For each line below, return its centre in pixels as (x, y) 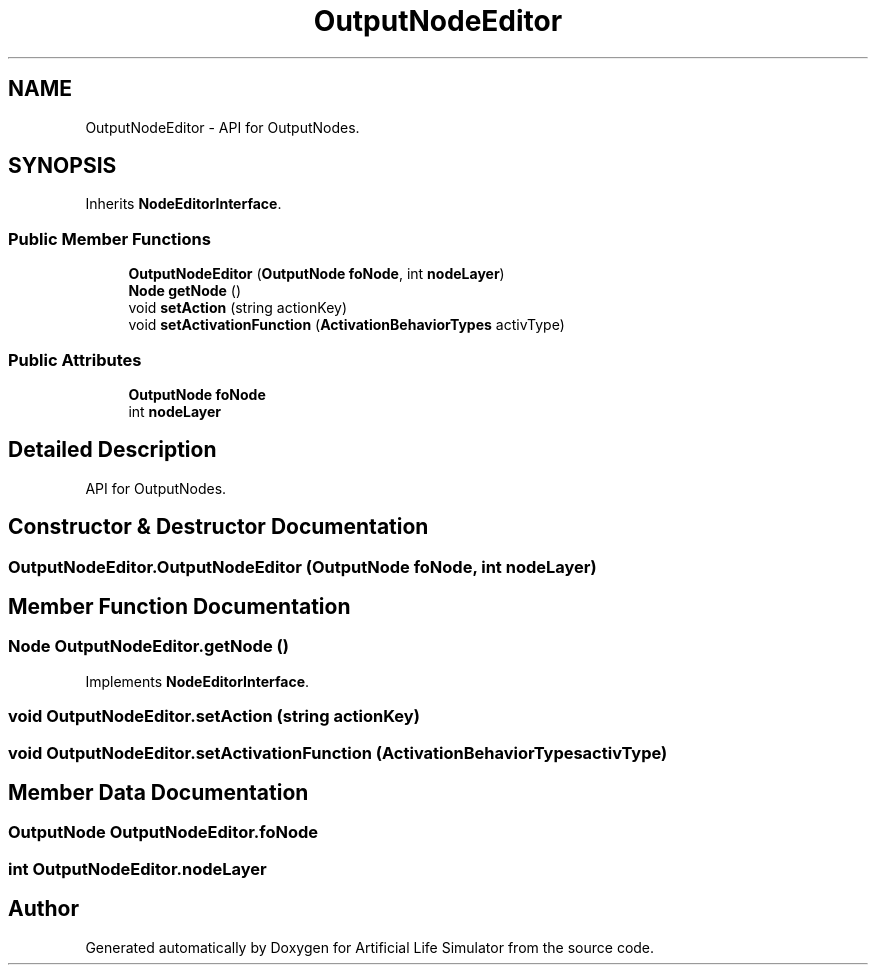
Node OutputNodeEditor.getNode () (148, 646)
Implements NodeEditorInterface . (197, 681)
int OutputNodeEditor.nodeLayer (137, 868)
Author (43, 909)
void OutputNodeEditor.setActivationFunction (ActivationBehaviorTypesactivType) (338, 752)
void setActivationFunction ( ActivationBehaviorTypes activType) (346, 325)
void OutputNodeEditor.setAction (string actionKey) (214, 716)
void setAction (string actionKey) (238, 308)
